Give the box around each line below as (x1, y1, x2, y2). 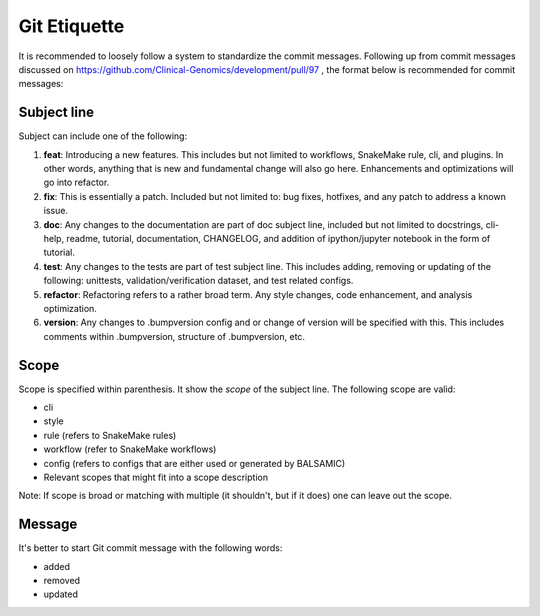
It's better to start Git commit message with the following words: (18, 542, 283, 554)
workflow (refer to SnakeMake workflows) (43, 443, 217, 455)
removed (43, 575, 80, 587)
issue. (43, 205, 69, 217)
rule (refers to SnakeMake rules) (43, 429, 177, 441)
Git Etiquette (18, 15, 125, 37)
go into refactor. (43, 176, 110, 189)
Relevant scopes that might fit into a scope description (43, 471, 269, 483)
